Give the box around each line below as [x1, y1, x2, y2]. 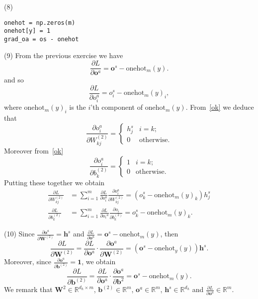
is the [69, 102, 86, 112]
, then [160, 228, 178, 239]
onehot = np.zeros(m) [4, 19, 76, 26]
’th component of [90, 102, 143, 112]
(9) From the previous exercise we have [4, 50, 123, 60]
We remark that [4, 284, 53, 295]
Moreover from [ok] [4, 146, 64, 156]
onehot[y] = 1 [4, 27, 51, 35]
